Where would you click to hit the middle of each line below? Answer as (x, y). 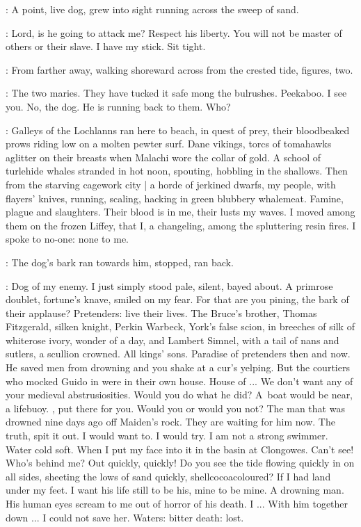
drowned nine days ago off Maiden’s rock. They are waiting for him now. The (170, 422)
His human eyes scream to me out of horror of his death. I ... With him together (177, 503)
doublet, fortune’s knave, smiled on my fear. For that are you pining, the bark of (177, 299)
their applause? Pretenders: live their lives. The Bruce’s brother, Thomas (161, 313)
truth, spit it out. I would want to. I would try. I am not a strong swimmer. (167, 436)
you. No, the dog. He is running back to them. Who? (118, 106)
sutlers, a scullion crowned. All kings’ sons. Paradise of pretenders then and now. (178, 354)
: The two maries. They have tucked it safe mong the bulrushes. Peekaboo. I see (176, 93)
